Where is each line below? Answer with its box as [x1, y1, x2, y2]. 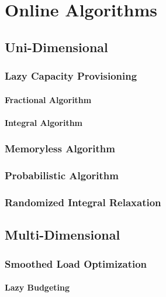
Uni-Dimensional [5, 37, 108, 56]
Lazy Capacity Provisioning [5, 69, 137, 83]
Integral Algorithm [5, 116, 83, 128]
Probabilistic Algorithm [5, 168, 119, 183]
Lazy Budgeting [5, 281, 70, 293]
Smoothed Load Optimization [5, 256, 147, 271]
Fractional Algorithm [5, 93, 92, 105]
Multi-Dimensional [5, 226, 120, 244]
